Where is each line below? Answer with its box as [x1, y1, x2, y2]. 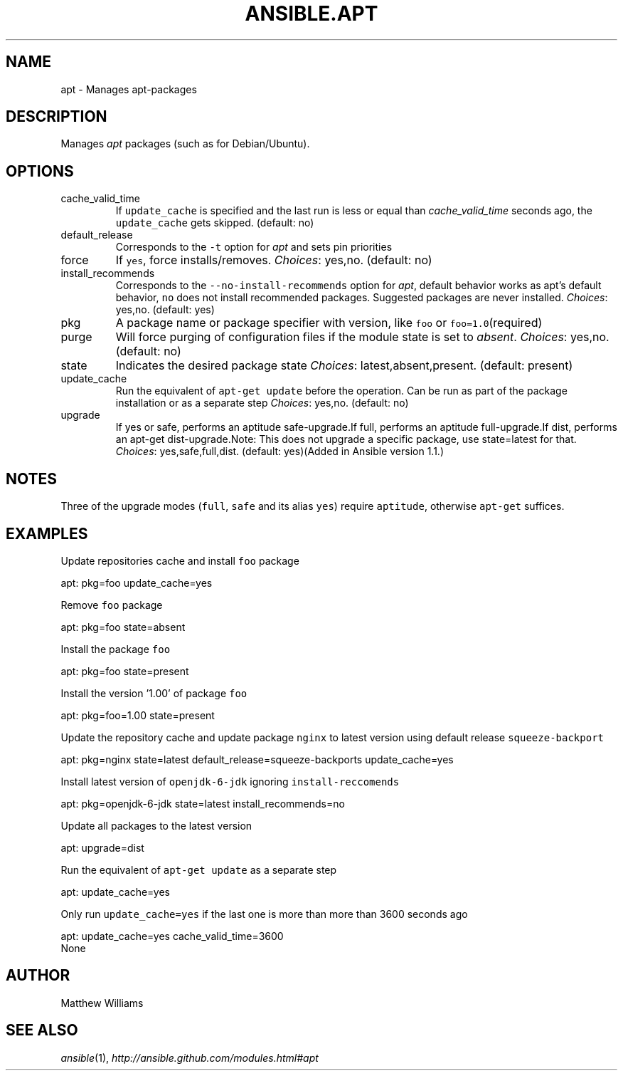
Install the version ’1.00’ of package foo [60, 686, 247, 699]
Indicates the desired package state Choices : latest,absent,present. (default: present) [115, 358, 573, 373]
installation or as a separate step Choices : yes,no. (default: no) [115, 397, 409, 409]
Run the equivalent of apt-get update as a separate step [60, 863, 337, 876]
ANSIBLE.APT [245, 1, 378, 26]
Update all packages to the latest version [60, 819, 252, 832]
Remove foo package [60, 598, 163, 611]
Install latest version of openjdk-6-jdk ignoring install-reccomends [60, 775, 400, 788]
